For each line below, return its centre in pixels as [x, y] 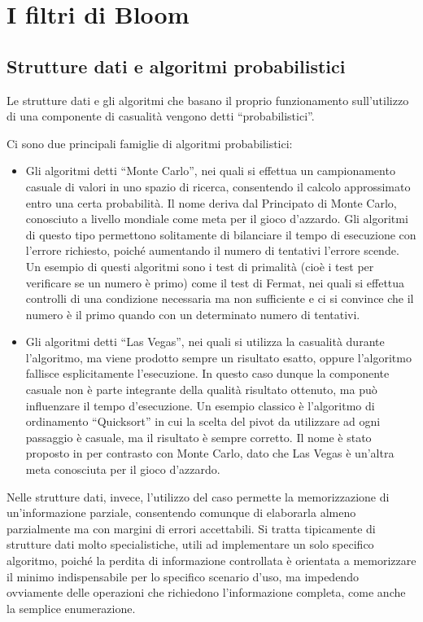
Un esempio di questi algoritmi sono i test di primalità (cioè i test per [200, 266]
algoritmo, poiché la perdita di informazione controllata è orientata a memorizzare [211, 561]
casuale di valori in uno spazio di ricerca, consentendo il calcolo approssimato [218, 186]
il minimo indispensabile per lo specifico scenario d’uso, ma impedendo [183, 576]
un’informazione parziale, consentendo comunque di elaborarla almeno [181, 512]
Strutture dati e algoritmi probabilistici [176, 66]
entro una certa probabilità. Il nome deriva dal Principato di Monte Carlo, [211, 202]
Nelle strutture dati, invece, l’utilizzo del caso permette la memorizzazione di [198, 496]
